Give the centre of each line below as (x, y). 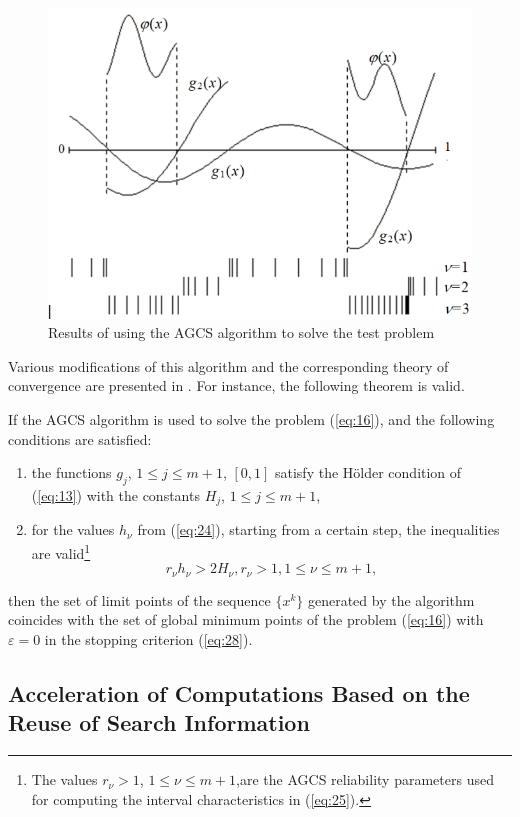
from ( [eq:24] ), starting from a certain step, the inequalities (318, 529)
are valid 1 (61, 551)
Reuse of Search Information (159, 722)
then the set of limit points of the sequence (139, 599)
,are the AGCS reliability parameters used (365, 779)
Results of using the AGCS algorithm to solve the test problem (241, 332)
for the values (73, 529)
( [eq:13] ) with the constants (115, 495)
